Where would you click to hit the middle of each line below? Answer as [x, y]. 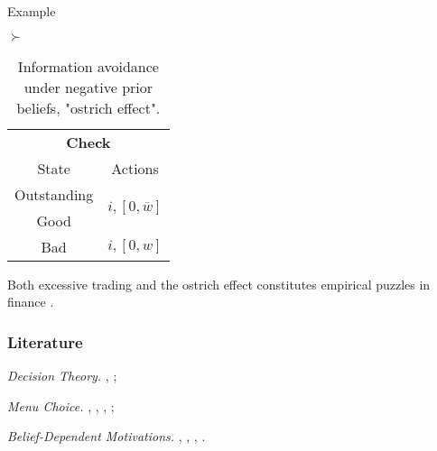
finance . [31, 302]
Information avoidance [88, 66]
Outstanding [54, 194]
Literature [45, 341]
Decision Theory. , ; [62, 375]
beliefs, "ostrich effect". [88, 107]
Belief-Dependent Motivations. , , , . [107, 436]
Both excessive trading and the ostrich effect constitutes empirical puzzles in [219, 284]
